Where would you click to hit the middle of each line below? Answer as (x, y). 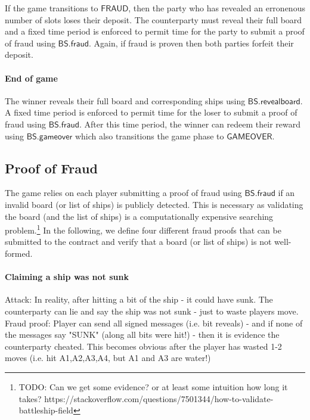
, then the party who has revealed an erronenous (217, 8)
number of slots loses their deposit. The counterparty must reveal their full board (154, 19)
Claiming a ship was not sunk (67, 277)
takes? (30, 398)
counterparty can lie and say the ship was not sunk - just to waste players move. (152, 311)
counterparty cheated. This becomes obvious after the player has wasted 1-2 (143, 346)
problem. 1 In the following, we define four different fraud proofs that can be (143, 229)
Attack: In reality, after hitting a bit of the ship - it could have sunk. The (139, 299)
